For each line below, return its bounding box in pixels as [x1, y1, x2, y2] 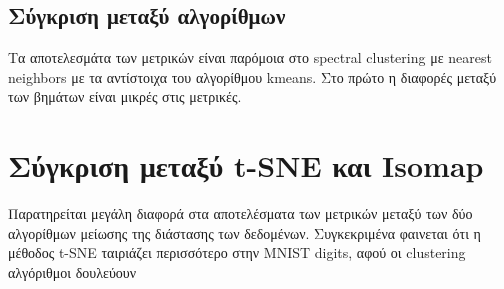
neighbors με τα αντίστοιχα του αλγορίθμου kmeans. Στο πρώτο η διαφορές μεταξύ [8, 66, 497, 87]
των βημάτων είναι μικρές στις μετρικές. [8, 86, 242, 107]
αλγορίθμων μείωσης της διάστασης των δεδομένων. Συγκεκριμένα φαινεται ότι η [8, 222, 481, 243]
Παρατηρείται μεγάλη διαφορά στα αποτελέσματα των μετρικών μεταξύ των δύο [8, 203, 473, 224]
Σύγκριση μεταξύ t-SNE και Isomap [8, 145, 484, 186]
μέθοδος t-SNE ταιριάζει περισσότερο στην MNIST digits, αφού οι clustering [8, 242, 466, 263]
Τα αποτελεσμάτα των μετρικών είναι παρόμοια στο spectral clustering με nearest [8, 47, 492, 68]
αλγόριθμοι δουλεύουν [8, 261, 137, 282]
